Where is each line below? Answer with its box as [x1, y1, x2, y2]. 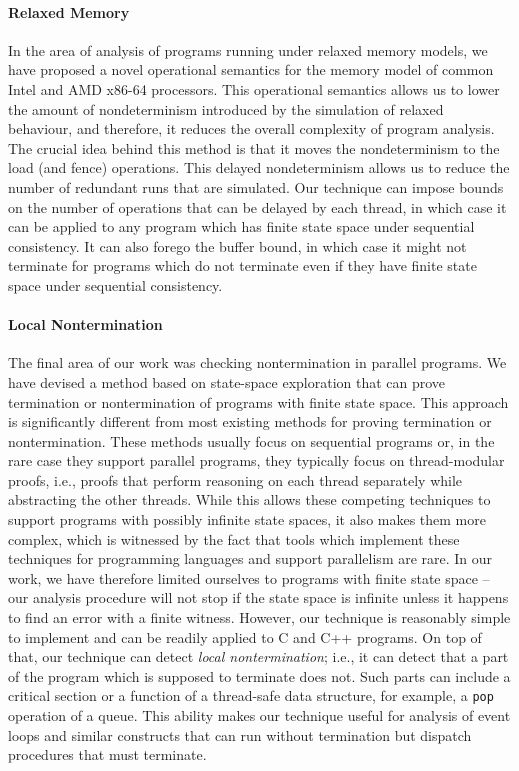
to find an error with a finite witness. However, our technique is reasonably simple [8, 607, 511, 628]
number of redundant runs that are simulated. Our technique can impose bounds [8, 176, 504, 197]
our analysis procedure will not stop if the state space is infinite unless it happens [8, 587, 509, 608]
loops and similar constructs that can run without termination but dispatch [8, 724, 472, 745]
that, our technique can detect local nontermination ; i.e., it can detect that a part [8, 646, 509, 667]
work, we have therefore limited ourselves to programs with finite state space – [8, 567, 490, 588]
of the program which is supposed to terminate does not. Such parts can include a [8, 665, 511, 686]
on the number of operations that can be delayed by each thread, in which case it [8, 196, 507, 217]
